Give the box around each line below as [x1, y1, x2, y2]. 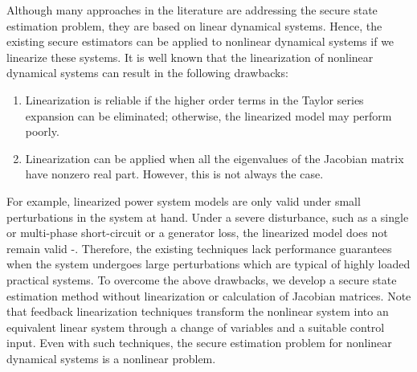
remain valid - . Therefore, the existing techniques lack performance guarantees [6, 239, 392, 256]
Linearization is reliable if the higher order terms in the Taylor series [25, 91, 364, 108]
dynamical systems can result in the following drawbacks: [6, 64, 288, 81]
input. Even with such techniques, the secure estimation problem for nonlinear [6, 334, 392, 351]
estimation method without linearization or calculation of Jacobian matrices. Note [6, 287, 411, 304]
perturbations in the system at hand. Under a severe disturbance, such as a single [6, 208, 409, 225]
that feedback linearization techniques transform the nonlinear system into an [6, 303, 389, 320]
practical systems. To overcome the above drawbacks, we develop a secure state [6, 271, 397, 288]
